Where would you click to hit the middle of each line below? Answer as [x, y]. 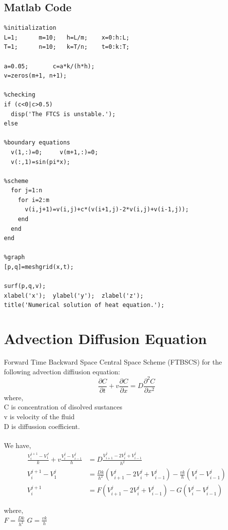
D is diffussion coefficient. [42, 426]
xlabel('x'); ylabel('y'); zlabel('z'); [74, 296]
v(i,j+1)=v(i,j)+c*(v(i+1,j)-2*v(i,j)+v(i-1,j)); [107, 210]
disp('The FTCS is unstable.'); [63, 114]
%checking [20, 95]
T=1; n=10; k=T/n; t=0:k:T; [67, 47]
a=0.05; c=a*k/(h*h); [49, 66]
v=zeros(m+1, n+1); [35, 76]
